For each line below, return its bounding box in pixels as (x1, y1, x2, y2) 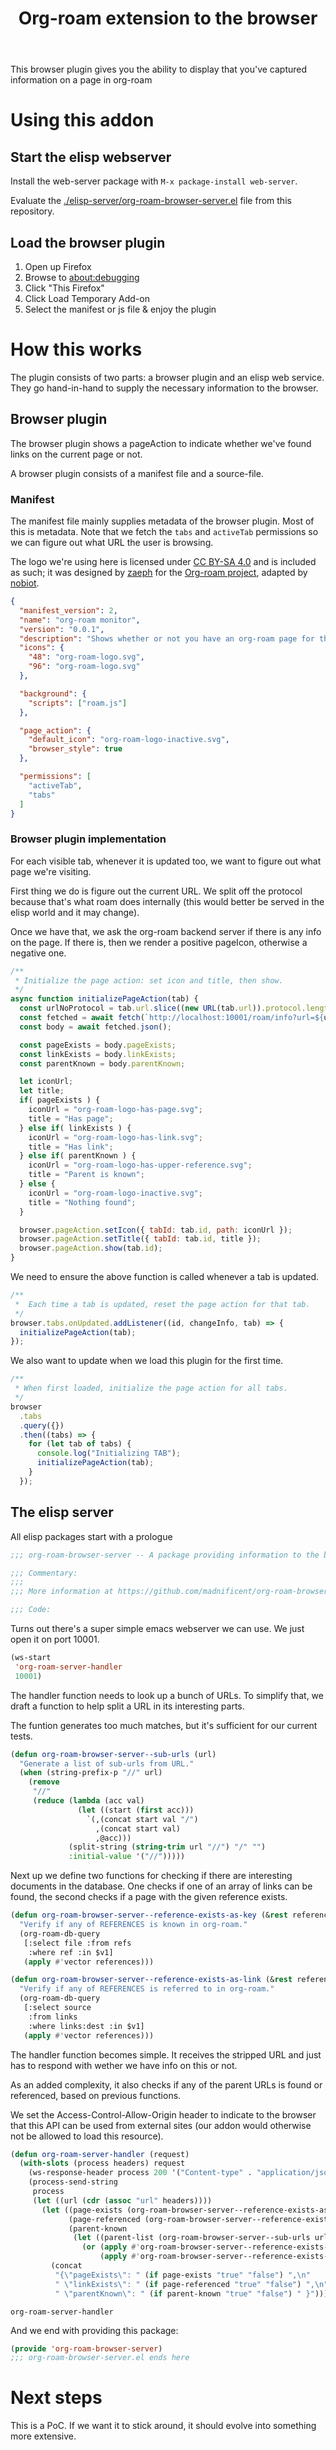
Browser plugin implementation (10, 832, 167, 846)
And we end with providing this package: (10, 2324, 179, 2336)
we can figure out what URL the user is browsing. (10, 537, 214, 549)
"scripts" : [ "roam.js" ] (28, 698, 128, 708)
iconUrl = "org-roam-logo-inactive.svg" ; (28, 1188, 203, 1198)
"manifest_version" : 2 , (19, 605, 118, 616)
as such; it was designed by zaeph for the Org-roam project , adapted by (10, 567, 308, 579)
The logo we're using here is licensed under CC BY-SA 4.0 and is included (10, 556, 317, 568)
